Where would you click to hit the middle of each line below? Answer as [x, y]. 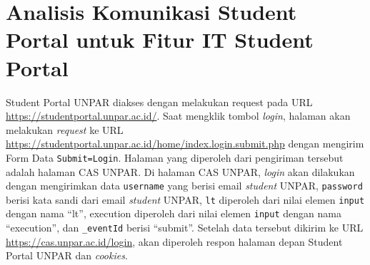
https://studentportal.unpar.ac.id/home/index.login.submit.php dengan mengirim [185, 144]
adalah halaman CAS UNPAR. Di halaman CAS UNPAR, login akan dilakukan [180, 171]
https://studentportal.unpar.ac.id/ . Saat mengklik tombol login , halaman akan [178, 116]
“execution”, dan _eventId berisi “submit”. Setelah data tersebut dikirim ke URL [185, 228]
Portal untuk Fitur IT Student [160, 40]
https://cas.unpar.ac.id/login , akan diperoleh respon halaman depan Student [174, 241]
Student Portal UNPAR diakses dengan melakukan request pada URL [159, 102]
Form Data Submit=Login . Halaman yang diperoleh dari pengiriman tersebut [175, 157]
